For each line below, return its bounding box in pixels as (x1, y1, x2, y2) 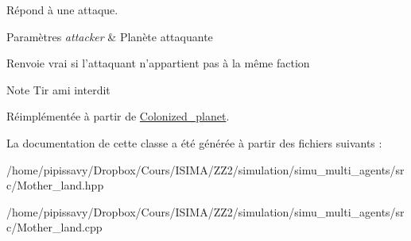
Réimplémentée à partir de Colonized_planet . (6, 108, 230, 124)
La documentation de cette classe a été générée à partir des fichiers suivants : (6, 134, 382, 151)
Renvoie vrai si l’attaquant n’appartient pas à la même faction (6, 55, 310, 71)
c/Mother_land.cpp (6, 219, 103, 235)
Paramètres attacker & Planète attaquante (6, 28, 213, 44)
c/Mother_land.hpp (6, 177, 104, 193)
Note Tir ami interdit (6, 81, 111, 98)
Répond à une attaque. (6, 2, 118, 17)
